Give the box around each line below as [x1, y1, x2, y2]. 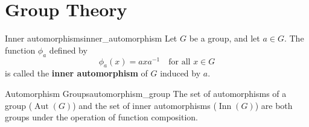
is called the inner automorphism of [5, 67, 148, 79]
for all [168, 57, 191, 66]
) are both [255, 99, 293, 111]
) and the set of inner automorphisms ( [72, 99, 217, 111]
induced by [160, 67, 201, 79]
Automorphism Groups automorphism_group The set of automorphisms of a [5, 87, 287, 99]
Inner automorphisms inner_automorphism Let [5, 32, 177, 45]
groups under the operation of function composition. [5, 111, 198, 123]
